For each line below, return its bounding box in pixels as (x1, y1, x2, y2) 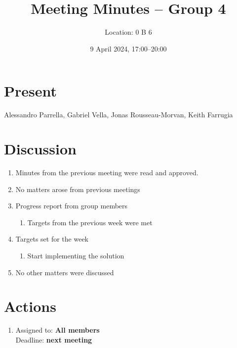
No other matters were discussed (15, 267, 114, 277)
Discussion (4, 139, 77, 159)
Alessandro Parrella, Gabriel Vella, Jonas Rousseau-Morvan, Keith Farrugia (4, 109, 233, 120)
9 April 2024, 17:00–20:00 (90, 43, 167, 53)
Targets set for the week (15, 234, 88, 244)
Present (4, 81, 57, 101)
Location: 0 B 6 (105, 27, 152, 37)
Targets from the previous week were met (27, 217, 153, 227)
